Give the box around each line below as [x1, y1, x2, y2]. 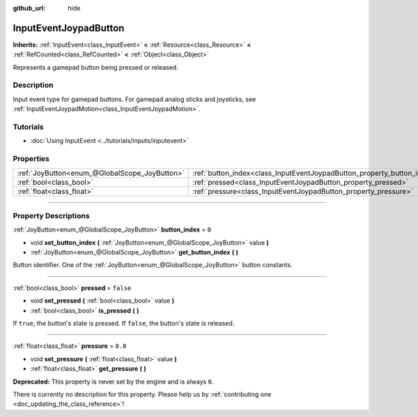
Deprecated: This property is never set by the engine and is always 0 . [13, 377, 214, 386]
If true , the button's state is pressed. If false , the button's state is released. [13, 319, 235, 327]
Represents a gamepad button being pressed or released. [13, 63, 179, 71]
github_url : [13, 4, 45, 12]
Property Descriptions [13, 211, 90, 220]
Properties [13, 154, 50, 164]
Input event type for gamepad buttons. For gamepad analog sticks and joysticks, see [13, 95, 256, 103]
